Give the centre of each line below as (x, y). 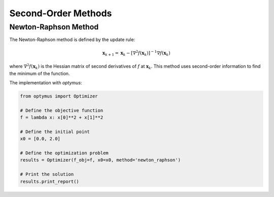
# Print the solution (47, 174)
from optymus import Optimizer (59, 96)
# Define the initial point (55, 132)
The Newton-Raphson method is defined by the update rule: (72, 40)
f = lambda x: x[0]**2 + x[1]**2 (62, 118)
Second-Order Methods (61, 13)
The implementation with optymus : (46, 83)
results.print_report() (50, 181)
